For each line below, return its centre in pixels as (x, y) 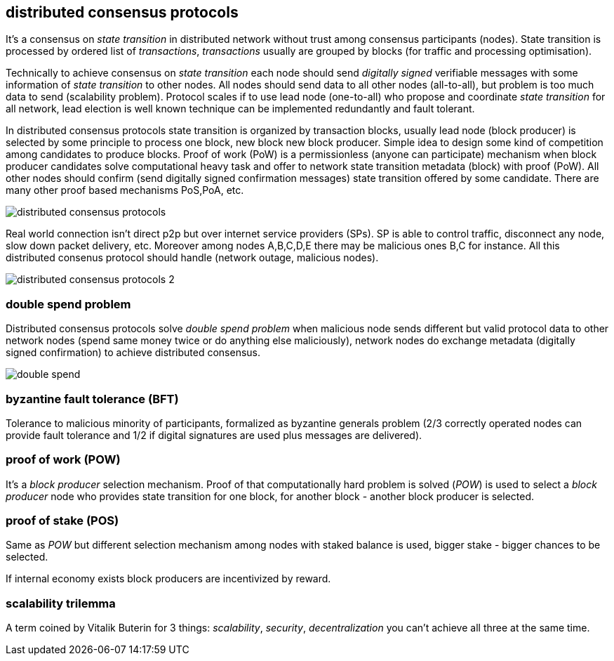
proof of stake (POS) (62, 521)
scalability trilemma (61, 603)
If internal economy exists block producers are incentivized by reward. (168, 579)
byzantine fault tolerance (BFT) (92, 399)
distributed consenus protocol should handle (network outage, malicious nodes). (192, 258)
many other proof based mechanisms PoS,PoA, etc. (125, 190)
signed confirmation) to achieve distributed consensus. (133, 353)
